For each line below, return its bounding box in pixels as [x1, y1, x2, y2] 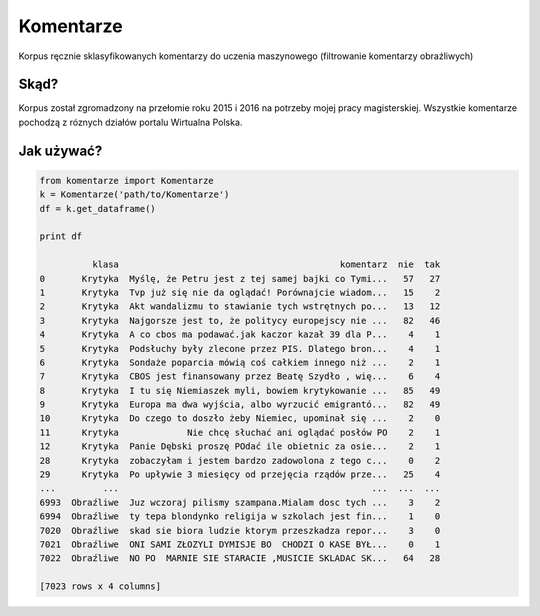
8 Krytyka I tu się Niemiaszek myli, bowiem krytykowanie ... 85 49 [39, 385, 441, 396]
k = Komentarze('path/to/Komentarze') [39, 189, 230, 200]
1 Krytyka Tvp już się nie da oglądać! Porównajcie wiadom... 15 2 [39, 286, 441, 298]
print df [39, 231, 83, 242]
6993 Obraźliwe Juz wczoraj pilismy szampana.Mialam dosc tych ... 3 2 [39, 496, 441, 508]
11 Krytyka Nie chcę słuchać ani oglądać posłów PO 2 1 [39, 426, 441, 438]
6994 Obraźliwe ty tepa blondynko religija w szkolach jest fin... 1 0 [39, 511, 441, 522]
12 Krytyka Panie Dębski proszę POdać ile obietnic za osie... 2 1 [39, 441, 441, 452]
